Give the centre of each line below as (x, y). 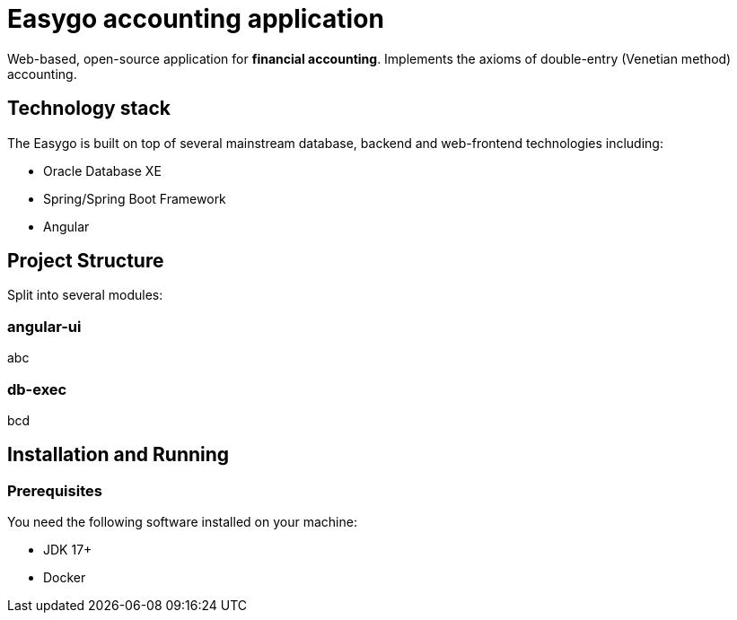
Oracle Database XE (102, 170)
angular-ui (44, 326)
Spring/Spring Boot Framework (135, 198)
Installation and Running (118, 455)
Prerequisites (55, 490)
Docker (65, 578)
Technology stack (89, 109)
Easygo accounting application (196, 19)
